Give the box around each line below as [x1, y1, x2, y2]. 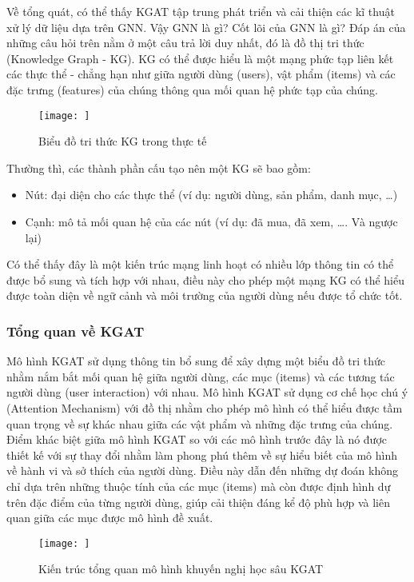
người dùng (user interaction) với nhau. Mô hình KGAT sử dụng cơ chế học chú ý [6, 384, 408, 401]
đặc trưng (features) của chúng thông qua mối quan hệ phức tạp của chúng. [6, 81, 378, 98]
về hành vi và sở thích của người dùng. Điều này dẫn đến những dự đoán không [6, 462, 398, 479]
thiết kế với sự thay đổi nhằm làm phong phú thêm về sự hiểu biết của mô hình [6, 446, 397, 463]
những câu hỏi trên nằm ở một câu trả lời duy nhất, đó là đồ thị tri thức [6, 34, 364, 51]
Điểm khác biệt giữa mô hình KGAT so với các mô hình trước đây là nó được [6, 431, 388, 448]
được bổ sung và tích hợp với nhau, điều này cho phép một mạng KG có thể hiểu [6, 271, 404, 288]
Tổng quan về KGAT [6, 321, 145, 341]
